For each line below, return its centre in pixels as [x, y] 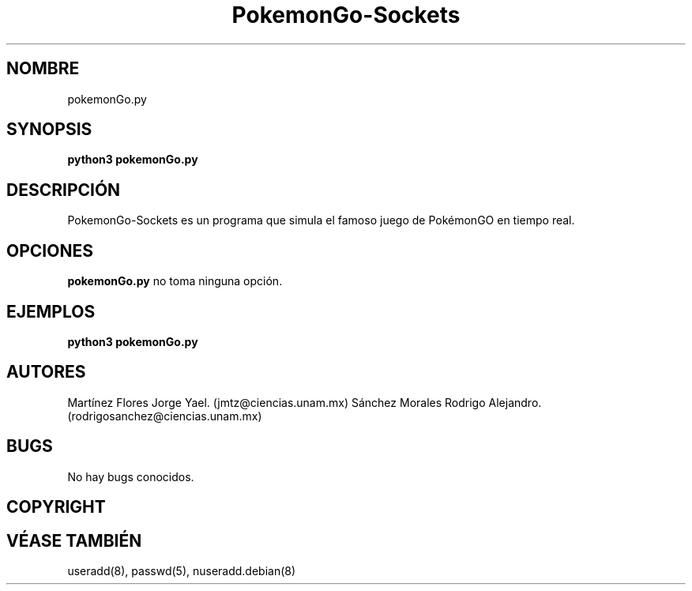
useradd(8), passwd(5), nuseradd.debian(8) [182, 570]
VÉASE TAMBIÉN [74, 540]
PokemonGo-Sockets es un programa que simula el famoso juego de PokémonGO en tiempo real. [321, 220]
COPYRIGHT [56, 507]
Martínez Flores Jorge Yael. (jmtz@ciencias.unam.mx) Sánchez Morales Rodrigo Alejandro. [305, 402]
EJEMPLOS [51, 311]
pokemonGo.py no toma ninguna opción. [175, 281]
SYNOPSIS [49, 130]
